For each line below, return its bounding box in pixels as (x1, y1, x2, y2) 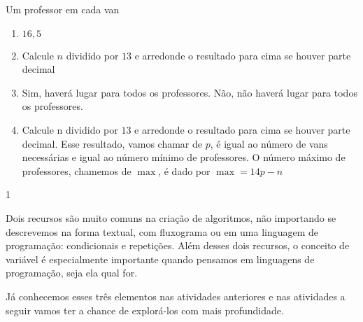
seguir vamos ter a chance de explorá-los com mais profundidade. (6, 302, 284, 317)
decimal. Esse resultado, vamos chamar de (22, 136, 203, 150)
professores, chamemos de (22, 163, 131, 178)
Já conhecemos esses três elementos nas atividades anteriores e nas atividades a (6, 288, 346, 303)
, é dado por (158, 163, 211, 178)
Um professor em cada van (6, 2, 120, 16)
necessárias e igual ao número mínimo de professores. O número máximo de (22, 150, 346, 164)
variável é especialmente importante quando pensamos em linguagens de (6, 251, 315, 266)
